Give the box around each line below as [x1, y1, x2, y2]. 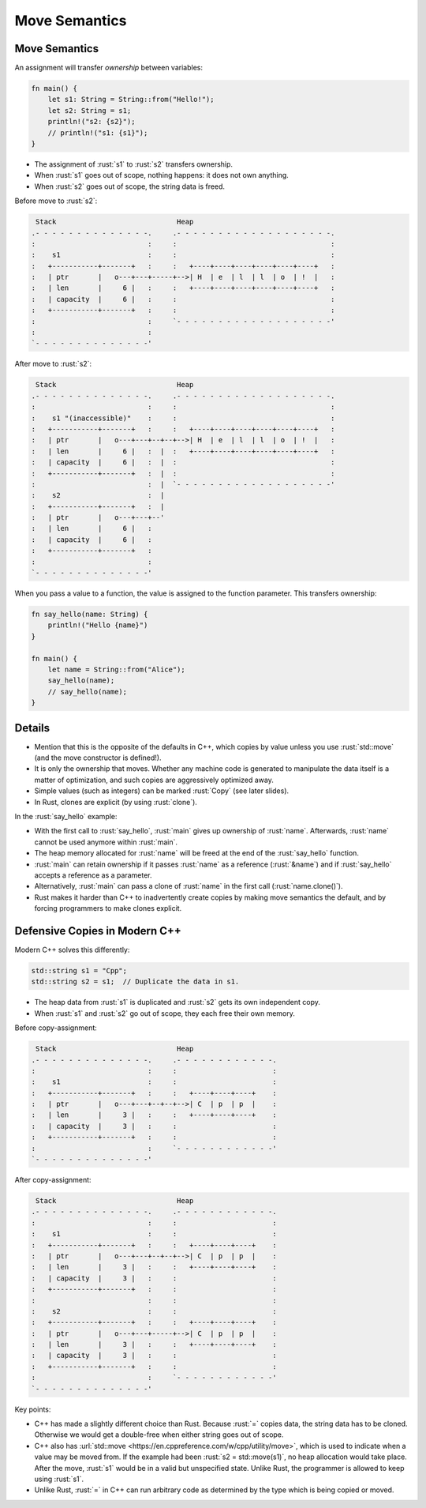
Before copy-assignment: [14, 1023, 98, 1032]
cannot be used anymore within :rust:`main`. [34, 837, 177, 847]
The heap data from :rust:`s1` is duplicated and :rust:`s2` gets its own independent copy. [34, 998, 321, 1007]
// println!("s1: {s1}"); [47, 128, 148, 137]
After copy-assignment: [14, 1175, 92, 1185]
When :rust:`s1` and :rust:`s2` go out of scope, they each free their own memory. [34, 1008, 296, 1018]
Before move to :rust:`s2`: [14, 196, 98, 205]
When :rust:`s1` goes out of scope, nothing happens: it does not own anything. [34, 171, 290, 180]
